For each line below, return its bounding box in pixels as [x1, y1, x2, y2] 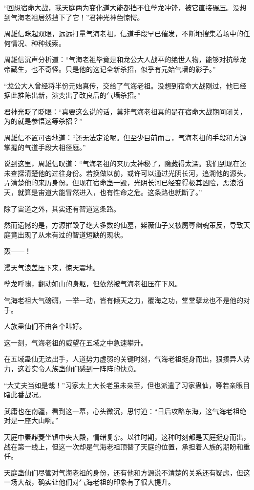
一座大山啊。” [17, 415, 59, 426]
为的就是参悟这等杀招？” [4, 116, 83, 126]
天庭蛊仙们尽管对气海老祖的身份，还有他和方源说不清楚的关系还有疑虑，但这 [4, 467, 250, 477]
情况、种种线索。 [10, 38, 65, 48]
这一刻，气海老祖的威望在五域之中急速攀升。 [4, 337, 148, 347]
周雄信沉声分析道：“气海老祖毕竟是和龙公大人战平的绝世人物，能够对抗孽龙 [4, 54, 247, 64]
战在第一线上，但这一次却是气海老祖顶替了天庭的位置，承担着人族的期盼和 [4, 441, 243, 451]
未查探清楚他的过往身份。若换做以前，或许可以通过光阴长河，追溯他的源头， [4, 168, 250, 178]
